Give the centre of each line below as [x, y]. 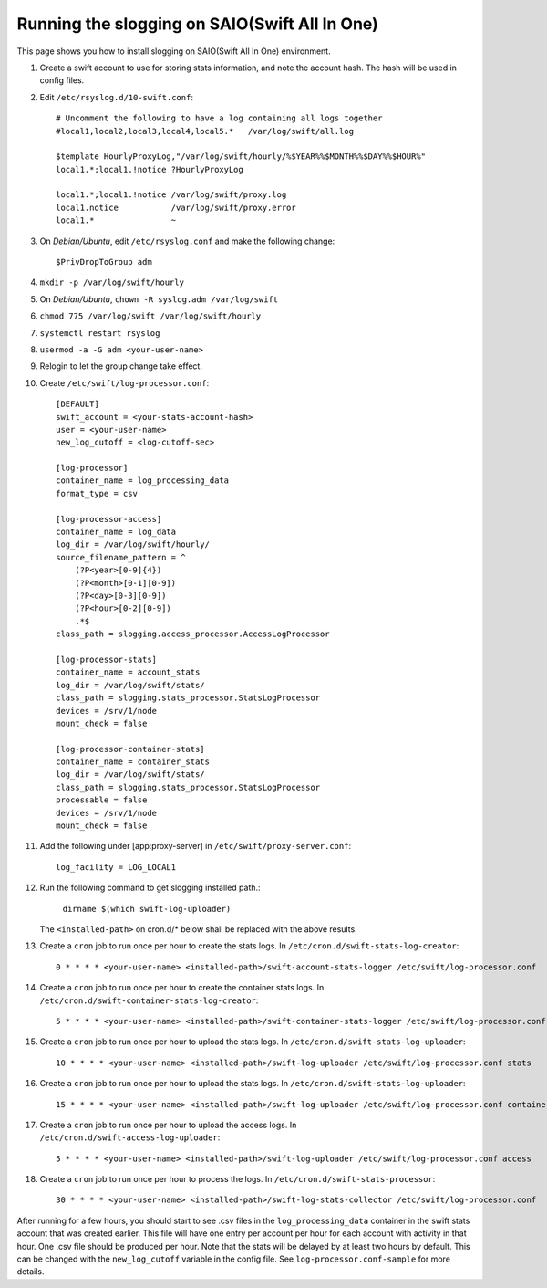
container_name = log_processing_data [143, 481]
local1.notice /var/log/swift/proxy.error [176, 207]
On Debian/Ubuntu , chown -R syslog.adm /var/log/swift [159, 299]
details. [31, 1272]
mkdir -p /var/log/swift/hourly [112, 283]
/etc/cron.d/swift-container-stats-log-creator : [149, 1000]
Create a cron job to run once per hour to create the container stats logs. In [182, 988]
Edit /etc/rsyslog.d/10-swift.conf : [116, 97]
